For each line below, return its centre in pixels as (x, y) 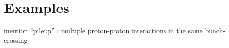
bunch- (215, 30)
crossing (16, 40)
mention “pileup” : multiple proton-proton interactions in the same (103, 30)
